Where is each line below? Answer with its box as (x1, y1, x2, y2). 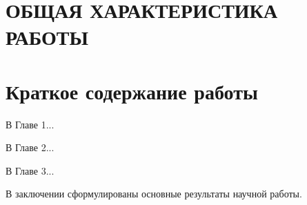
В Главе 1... (6, 117, 55, 131)
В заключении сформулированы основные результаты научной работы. (6, 186, 302, 201)
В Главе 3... (6, 163, 55, 177)
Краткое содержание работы (6, 77, 258, 105)
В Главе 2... (6, 140, 55, 155)
